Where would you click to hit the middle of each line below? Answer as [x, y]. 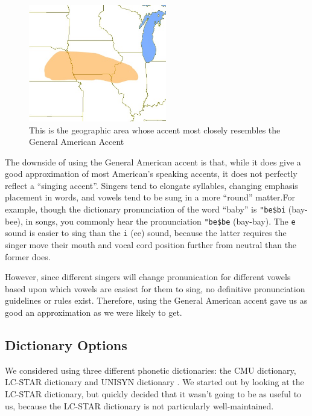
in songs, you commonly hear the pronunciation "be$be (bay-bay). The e [161, 221]
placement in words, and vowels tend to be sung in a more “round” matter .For [150, 197]
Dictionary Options [66, 344]
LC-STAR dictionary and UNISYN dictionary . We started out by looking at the [154, 382]
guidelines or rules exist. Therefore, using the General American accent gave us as [156, 300]
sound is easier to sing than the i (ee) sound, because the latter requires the [146, 233]
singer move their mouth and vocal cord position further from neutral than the [151, 245]
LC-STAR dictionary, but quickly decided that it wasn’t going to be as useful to [153, 393]
